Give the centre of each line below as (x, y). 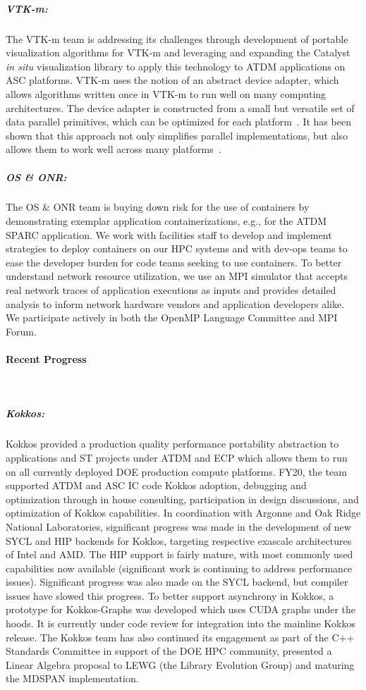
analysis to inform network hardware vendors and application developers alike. (175, 303)
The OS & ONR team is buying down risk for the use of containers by (158, 207)
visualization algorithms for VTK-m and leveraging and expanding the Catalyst (178, 53)
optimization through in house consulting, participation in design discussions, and (182, 499)
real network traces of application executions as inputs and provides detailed (171, 290)
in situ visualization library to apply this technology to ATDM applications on (176, 66)
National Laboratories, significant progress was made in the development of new (178, 526)
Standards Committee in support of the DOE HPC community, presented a (169, 651)
